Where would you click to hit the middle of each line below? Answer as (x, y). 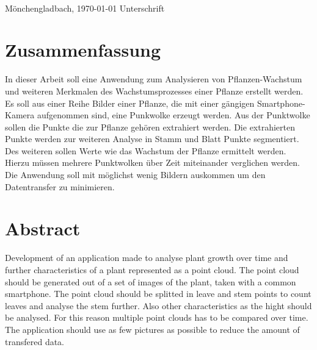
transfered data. (35, 341)
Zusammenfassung (83, 50)
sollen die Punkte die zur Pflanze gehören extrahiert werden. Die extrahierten (150, 127)
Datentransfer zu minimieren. (60, 186)
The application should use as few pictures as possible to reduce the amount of (152, 329)
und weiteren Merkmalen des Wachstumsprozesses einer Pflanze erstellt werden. (154, 91)
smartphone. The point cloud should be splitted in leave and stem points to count (158, 294)
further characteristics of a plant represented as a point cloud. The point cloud (152, 269)
